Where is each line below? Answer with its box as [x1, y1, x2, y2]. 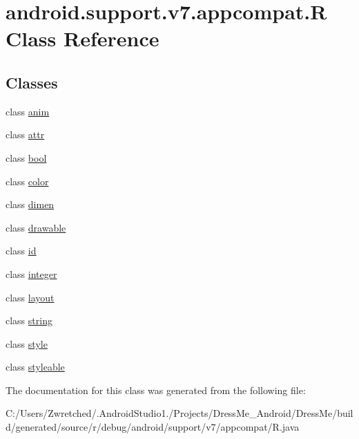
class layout [6, 290, 55, 304]
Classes [6, 71, 58, 93]
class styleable [6, 359, 65, 374]
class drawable [6, 220, 66, 234]
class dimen [6, 197, 55, 212]
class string [6, 313, 52, 328]
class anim [6, 104, 50, 118]
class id [6, 243, 37, 258]
